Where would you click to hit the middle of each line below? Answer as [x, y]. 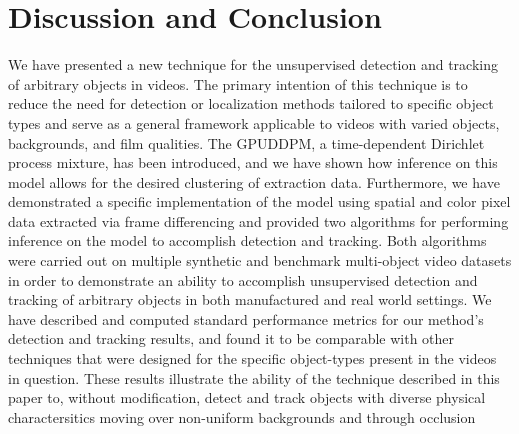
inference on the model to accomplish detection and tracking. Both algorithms [247, 240]
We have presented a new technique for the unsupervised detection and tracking [253, 64]
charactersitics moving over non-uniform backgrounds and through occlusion [242, 416]
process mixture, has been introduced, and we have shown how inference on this [253, 162]
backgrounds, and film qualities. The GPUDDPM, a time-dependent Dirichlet [246, 142]
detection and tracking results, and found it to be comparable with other [231, 338]
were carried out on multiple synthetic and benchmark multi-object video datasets [260, 260]
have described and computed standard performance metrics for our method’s [246, 318]
